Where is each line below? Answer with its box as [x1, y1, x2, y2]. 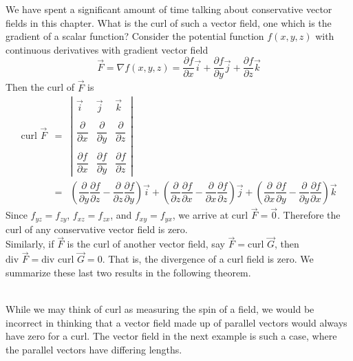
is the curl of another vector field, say [67, 237, 225, 251]
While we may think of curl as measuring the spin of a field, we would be [6, 302, 314, 316]
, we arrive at [172, 208, 229, 222]
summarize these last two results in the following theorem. [6, 265, 251, 279]
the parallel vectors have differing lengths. [6, 342, 182, 356]
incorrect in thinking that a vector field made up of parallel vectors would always [6, 315, 347, 329]
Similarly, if [6, 237, 54, 251]
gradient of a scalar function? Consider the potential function [6, 29, 264, 43]
